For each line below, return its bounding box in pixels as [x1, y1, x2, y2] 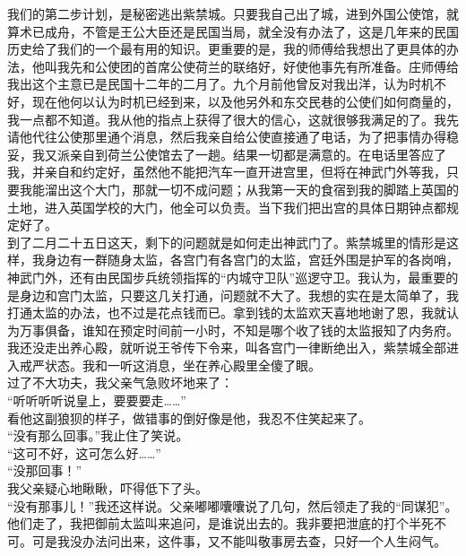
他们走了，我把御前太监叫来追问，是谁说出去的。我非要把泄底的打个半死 [7, 514, 434, 533]
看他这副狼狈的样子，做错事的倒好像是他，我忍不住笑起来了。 [7, 408, 371, 427]
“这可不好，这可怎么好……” [7, 443, 161, 462]
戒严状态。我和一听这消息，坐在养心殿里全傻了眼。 [19, 355, 321, 374]
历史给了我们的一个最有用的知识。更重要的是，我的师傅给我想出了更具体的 [7, 39, 446, 58]
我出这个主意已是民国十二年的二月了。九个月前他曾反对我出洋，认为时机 [7, 74, 434, 93]
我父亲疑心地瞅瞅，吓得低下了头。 [7, 479, 208, 498]
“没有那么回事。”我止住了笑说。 [7, 426, 189, 445]
